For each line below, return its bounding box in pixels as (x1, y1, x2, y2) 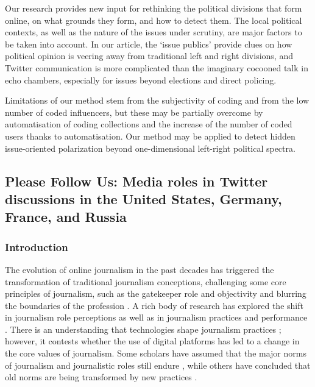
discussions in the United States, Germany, (5, 189, 282, 208)
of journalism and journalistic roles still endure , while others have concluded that (5, 358, 311, 371)
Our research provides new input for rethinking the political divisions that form (5, 2, 302, 14)
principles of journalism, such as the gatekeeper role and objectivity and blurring (5, 287, 306, 300)
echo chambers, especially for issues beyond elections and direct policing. (5, 73, 277, 86)
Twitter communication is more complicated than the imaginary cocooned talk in (5, 61, 308, 74)
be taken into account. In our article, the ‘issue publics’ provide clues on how (5, 37, 292, 50)
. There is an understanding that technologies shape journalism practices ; (5, 322, 281, 335)
